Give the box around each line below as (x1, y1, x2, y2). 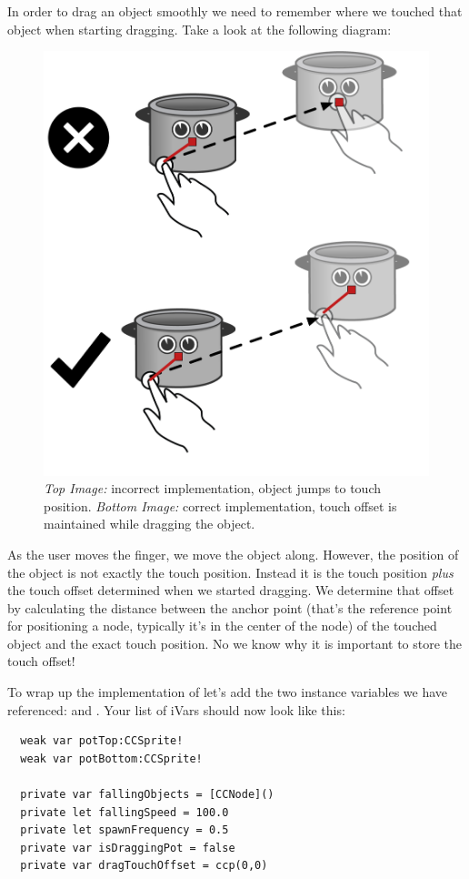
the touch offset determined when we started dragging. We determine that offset (7, 581, 454, 600)
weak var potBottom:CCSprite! (20, 752, 203, 765)
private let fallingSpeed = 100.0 (20, 805, 229, 819)
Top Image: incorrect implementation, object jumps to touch (44, 479, 382, 498)
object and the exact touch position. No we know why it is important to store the (7, 633, 463, 652)
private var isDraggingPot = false (20, 841, 235, 854)
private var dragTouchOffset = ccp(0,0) (20, 859, 268, 873)
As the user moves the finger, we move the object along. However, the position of (7, 544, 459, 563)
